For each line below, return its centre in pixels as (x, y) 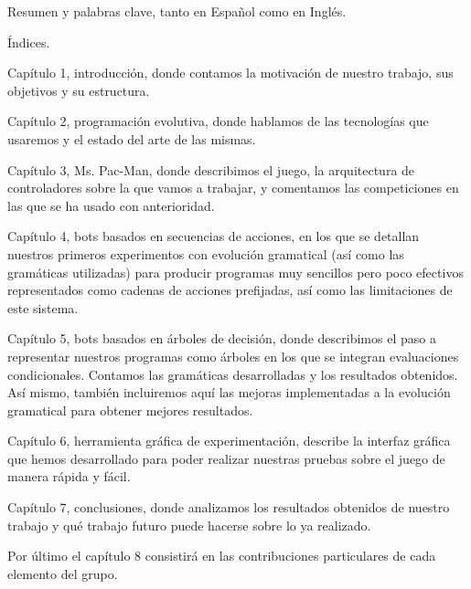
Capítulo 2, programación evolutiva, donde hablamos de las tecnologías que (218, 121)
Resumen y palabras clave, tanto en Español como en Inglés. (177, 11)
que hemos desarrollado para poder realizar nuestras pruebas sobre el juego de (226, 458)
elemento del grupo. (63, 573)
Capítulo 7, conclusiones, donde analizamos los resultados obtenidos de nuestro (229, 507)
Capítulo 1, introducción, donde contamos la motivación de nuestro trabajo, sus (230, 73)
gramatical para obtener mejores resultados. (130, 410)
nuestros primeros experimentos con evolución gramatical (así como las (206, 253)
